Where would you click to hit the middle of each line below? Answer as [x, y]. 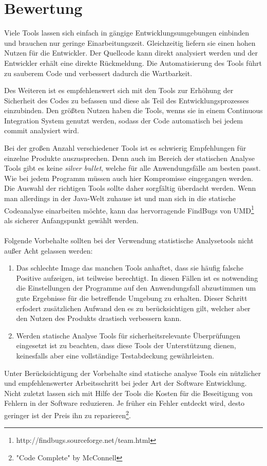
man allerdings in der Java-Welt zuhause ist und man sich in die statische [120, 198]
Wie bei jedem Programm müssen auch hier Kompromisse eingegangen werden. [129, 178]
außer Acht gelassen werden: [49, 250]
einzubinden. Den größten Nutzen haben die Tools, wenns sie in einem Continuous [133, 110]
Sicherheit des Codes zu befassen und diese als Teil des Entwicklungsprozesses [127, 100]
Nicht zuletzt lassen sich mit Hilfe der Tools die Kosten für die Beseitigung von [129, 393]
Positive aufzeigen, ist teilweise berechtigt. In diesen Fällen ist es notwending [137, 277]
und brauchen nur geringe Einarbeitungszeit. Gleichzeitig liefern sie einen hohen [130, 42]
